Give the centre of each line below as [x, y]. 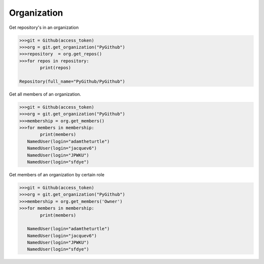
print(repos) [55, 68]
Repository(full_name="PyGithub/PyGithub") [72, 81]
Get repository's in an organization [44, 27]
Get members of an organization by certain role [57, 174]
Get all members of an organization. [45, 94]
